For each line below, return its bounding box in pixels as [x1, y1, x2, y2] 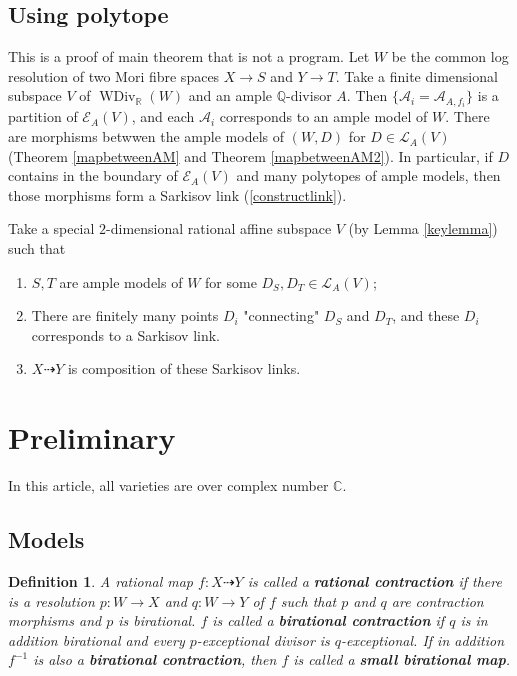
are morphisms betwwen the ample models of [8, 126, 284, 147]
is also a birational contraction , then [33, 649, 277, 670]
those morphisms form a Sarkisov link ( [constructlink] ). [8, 184, 347, 205]
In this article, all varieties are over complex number [8, 475, 329, 496]
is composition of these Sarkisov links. [67, 358, 301, 379]
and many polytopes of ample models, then [236, 165, 501, 186]
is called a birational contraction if [212, 610, 445, 631]
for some [205, 271, 257, 292]
